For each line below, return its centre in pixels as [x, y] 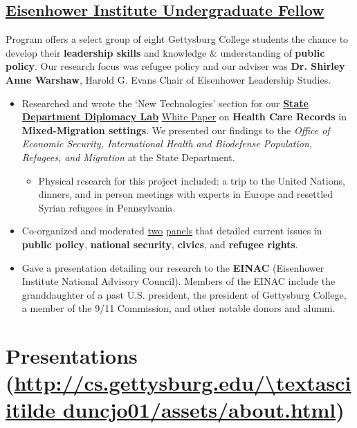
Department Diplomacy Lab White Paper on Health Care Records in [184, 117]
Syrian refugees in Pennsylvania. [107, 207]
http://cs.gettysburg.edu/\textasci [183, 383]
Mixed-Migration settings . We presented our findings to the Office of [176, 130]
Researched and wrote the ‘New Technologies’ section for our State [165, 103]
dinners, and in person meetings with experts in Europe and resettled [186, 194]
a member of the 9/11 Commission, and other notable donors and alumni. [178, 308]
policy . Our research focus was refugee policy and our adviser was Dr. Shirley [175, 66]
